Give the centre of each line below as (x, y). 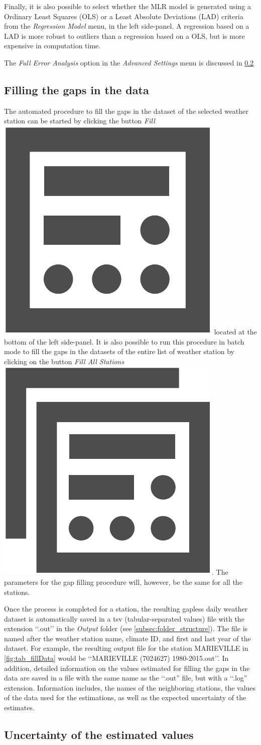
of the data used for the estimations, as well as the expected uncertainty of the (125, 697)
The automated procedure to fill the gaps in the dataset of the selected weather (126, 111)
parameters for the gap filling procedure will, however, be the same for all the (123, 582)
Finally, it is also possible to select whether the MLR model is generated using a (127, 6)
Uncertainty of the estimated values (99, 735)
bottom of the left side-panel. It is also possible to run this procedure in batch (124, 341)
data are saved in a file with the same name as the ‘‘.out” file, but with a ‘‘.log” (126, 678)
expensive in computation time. (52, 46)
